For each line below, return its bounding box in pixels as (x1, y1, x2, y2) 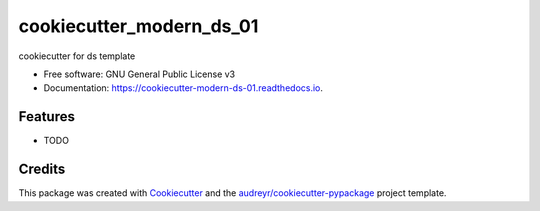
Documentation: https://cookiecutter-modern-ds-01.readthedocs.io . (43, 82, 324, 94)
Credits (18, 161, 66, 178)
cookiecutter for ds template (18, 50, 136, 62)
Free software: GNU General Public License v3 (43, 68, 236, 80)
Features (18, 108, 75, 125)
